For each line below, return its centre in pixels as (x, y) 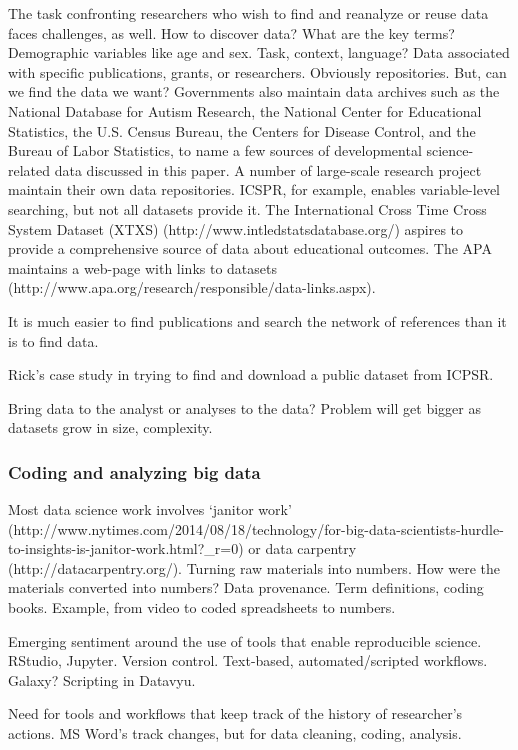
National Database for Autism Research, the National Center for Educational (245, 110)
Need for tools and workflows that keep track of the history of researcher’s (235, 713)
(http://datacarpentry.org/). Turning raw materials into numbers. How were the (254, 567)
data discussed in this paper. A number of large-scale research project (268, 169)
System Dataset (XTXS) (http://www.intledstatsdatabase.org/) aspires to (236, 228)
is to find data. (53, 340)
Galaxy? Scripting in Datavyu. (102, 679)
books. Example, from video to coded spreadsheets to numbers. (202, 607)
